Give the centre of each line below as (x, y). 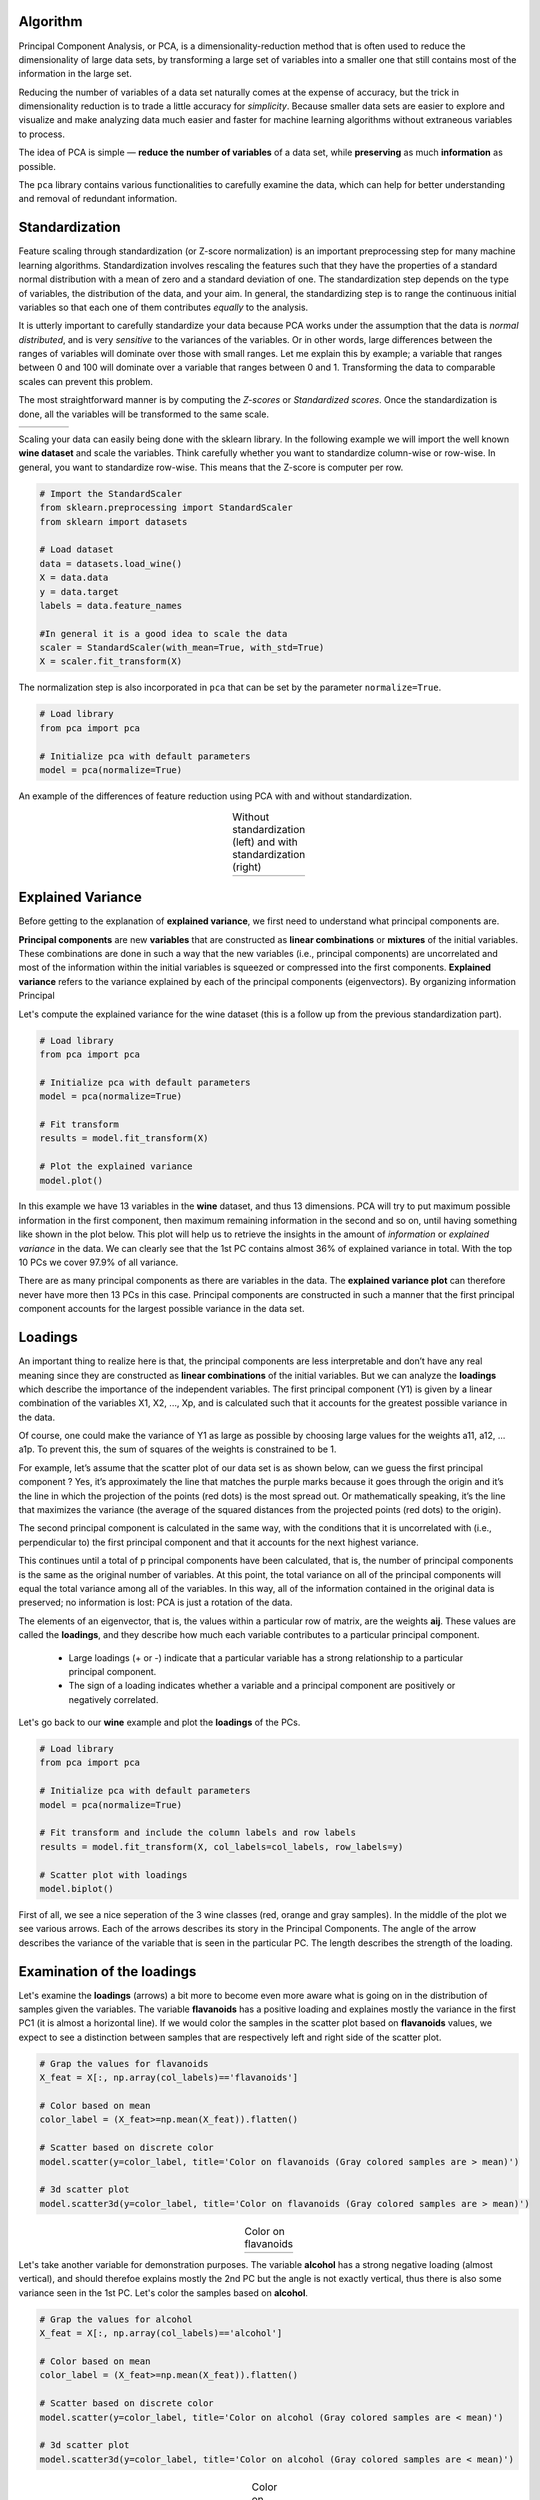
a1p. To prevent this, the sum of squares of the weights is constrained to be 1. (177, 1449)
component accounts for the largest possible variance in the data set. (161, 1309)
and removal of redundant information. (98, 199)
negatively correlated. (113, 1699)
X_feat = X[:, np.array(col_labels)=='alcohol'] (161, 2333)
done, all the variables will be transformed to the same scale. (144, 414)
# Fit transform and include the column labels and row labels (198, 1833)
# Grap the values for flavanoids (124, 2063)
